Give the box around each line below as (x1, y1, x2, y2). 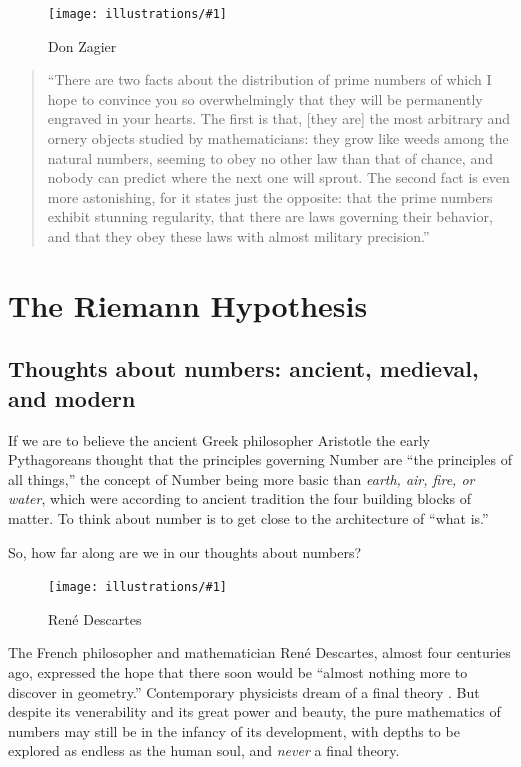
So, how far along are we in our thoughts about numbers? (8, 541, 362, 562)
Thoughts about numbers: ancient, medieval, (8, 353, 479, 384)
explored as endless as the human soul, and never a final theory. (8, 740, 400, 761)
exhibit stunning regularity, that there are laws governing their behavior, (47, 206, 493, 227)
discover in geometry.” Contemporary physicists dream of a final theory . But (8, 681, 480, 702)
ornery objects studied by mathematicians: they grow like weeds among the (47, 128, 509, 149)
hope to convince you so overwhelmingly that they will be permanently (47, 88, 483, 109)
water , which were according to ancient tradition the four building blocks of (8, 488, 472, 509)
